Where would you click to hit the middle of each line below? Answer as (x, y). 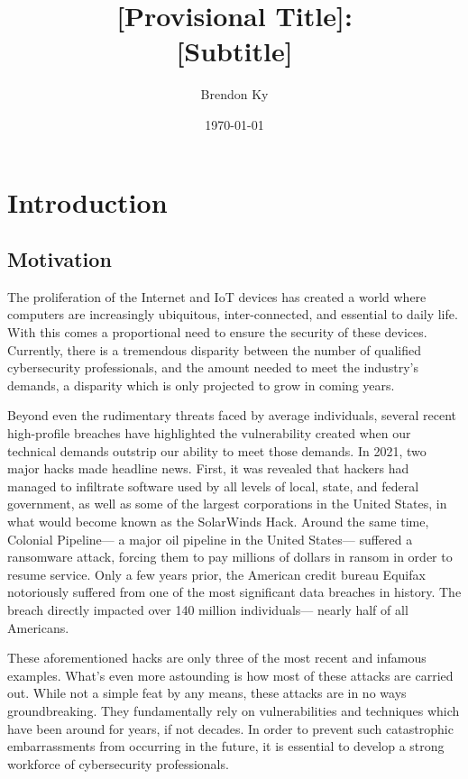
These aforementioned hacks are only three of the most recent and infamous (217, 658)
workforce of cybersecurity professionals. (118, 763)
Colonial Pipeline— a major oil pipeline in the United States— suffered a (210, 539)
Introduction (87, 202)
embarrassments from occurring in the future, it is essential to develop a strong (226, 746)
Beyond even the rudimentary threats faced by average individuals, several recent (232, 415)
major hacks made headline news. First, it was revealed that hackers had (208, 468)
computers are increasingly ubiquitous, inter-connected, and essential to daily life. (233, 314)
